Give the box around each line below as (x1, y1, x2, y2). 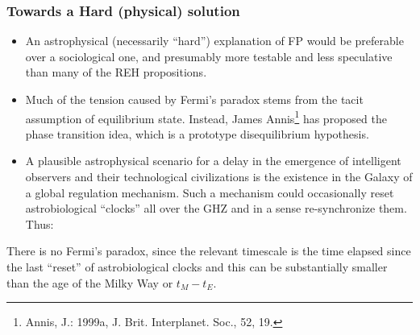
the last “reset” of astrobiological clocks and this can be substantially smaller (6, 258, 388, 275)
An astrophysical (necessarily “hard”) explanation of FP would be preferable (25, 32, 404, 49)
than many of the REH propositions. (25, 64, 207, 81)
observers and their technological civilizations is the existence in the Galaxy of (25, 168, 413, 185)
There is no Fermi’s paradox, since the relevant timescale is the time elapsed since (6, 242, 411, 259)
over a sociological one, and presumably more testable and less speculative (25, 48, 393, 64)
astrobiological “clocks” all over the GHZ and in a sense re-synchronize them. (25, 200, 407, 217)
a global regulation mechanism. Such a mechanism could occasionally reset (25, 184, 394, 201)
